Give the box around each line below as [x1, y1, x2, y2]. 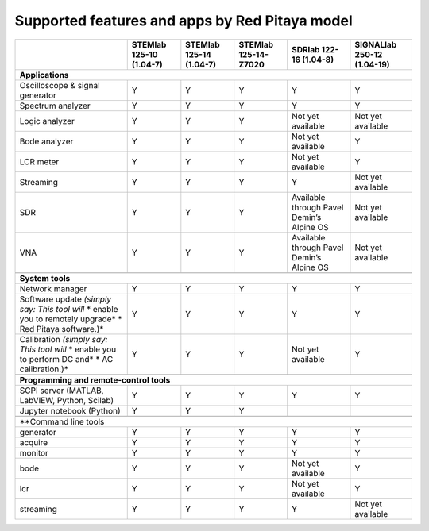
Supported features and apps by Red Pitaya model [14, 12, 353, 29]
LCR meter [19, 156, 60, 167]
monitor [19, 447, 49, 458]
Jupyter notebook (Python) [19, 405, 121, 416]
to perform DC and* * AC [19, 353, 114, 364]
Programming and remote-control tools [19, 374, 171, 385]
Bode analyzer [19, 136, 74, 147]
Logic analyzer [19, 115, 75, 126]
